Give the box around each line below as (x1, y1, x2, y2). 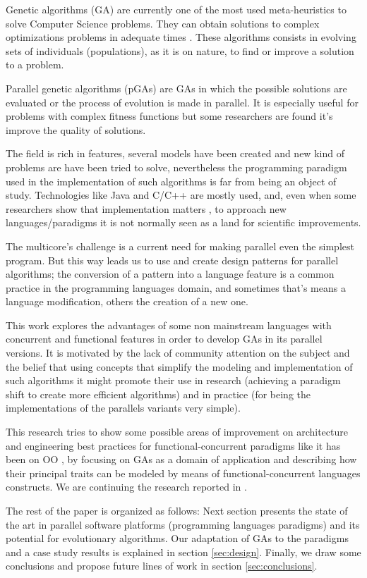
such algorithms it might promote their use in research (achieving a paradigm (6, 373, 341, 388)
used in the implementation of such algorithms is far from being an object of (6, 173, 337, 188)
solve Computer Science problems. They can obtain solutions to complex (6, 16, 320, 30)
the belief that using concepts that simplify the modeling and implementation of (6, 359, 353, 374)
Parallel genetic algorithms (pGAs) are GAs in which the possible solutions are (6, 80, 347, 95)
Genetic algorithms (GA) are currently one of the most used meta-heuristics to (6, 2, 347, 16)
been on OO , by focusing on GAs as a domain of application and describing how (6, 452, 357, 467)
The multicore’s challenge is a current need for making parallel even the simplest (6, 238, 354, 253)
